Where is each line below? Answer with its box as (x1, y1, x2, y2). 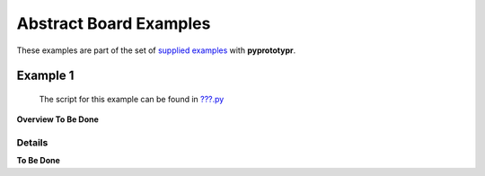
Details (16, 136, 48, 149)
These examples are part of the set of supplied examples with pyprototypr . (16, 45, 296, 56)
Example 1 (16, 68, 75, 84)
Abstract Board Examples (16, 13, 211, 33)
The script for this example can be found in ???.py (39, 93, 225, 104)
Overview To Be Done (16, 114, 99, 125)
